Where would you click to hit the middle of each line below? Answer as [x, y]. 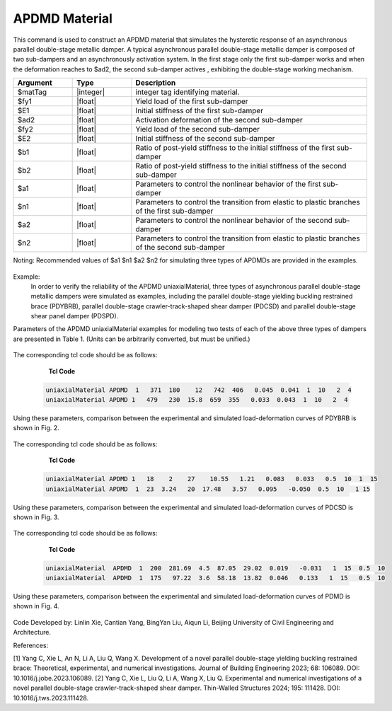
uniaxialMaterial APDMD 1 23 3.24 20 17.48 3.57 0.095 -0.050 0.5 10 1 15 [208, 489]
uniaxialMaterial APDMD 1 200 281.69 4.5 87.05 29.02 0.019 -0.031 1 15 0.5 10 [215, 568]
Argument [35, 83]
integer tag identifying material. [188, 92]
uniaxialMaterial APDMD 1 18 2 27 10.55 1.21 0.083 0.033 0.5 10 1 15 [212, 479]
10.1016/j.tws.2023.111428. [51, 698]
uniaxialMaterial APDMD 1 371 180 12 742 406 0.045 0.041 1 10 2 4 [198, 390]
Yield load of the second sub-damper [198, 129]
